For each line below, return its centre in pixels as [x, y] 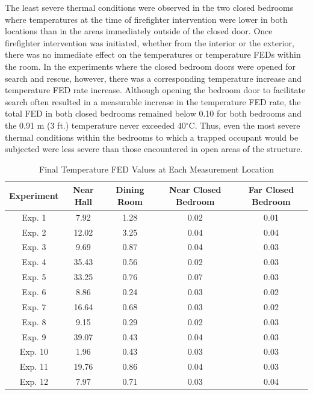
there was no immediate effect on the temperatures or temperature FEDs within [153, 54]
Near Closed [195, 190]
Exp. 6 [34, 291]
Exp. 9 [34, 336]
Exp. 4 [34, 262]
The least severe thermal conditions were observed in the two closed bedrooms [149, 7]
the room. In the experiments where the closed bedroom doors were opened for [150, 66]
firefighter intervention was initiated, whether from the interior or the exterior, [150, 42]
